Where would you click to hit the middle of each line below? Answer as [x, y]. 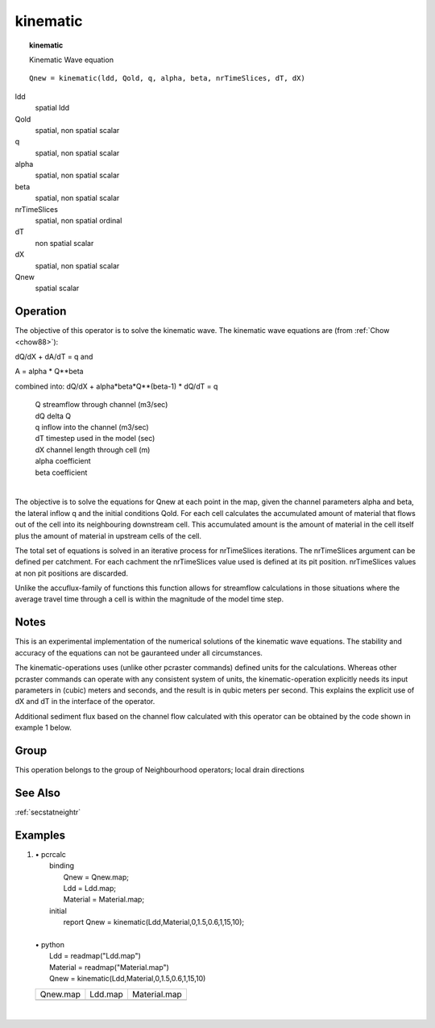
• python [50, 944]
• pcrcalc [50, 854]
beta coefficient [61, 472]
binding [62, 866]
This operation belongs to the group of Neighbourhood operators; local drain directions [160, 770]
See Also [37, 793]
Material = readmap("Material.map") [109, 967]
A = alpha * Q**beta [49, 372]
